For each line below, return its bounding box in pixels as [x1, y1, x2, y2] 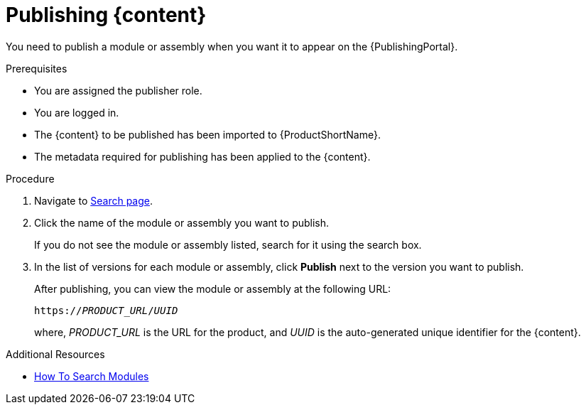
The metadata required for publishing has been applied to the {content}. [34, 150, 371, 163]
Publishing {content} [6, 3, 207, 27]
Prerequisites [6, 62, 67, 75]
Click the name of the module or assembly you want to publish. [34, 216, 330, 229]
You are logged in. [34, 106, 119, 119]
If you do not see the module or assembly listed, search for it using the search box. [34, 238, 422, 251]
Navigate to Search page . [34, 194, 153, 207]
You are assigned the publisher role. [34, 84, 202, 97]
